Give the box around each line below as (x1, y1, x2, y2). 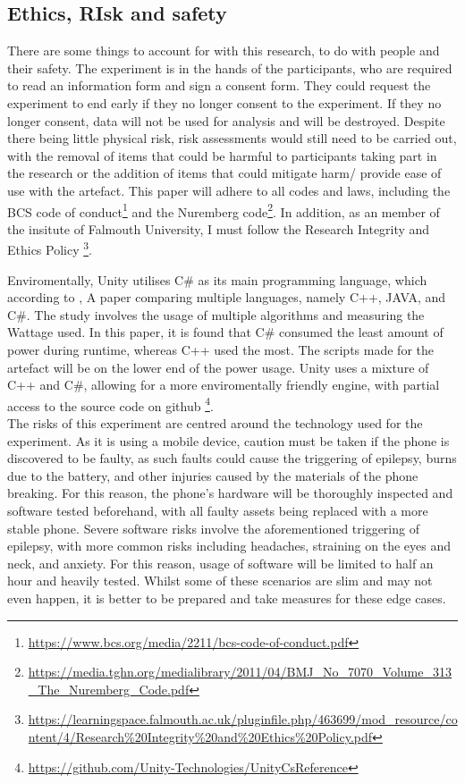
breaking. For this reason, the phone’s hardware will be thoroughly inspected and (7, 484, 453, 502)
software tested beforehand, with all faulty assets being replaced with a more (7, 501, 428, 520)
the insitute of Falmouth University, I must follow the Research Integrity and (7, 219, 430, 238)
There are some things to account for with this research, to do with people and (7, 41, 440, 60)
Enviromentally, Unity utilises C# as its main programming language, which (7, 270, 427, 289)
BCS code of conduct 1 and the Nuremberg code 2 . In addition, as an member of (7, 199, 440, 221)
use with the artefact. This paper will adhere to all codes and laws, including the (7, 181, 451, 199)
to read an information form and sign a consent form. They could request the (7, 76, 431, 95)
